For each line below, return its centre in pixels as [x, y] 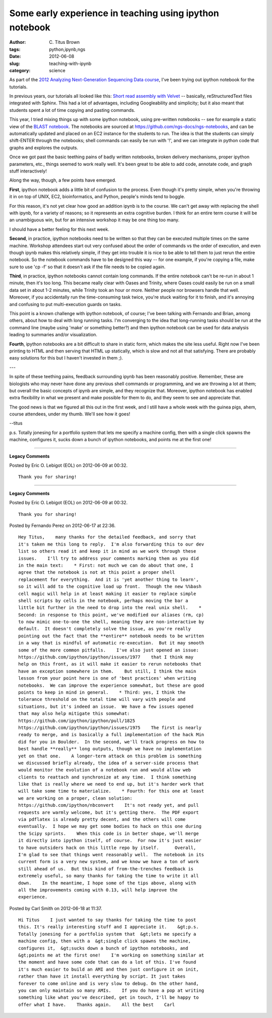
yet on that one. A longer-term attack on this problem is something [110, 756]
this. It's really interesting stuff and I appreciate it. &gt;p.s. [109, 927]
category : [20, 70]
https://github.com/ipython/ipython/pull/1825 [77, 721]
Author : [18, 42]
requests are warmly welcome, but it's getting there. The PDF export [109, 812]
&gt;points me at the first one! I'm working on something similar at [111, 955]
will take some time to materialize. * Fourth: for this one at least [111, 791]
